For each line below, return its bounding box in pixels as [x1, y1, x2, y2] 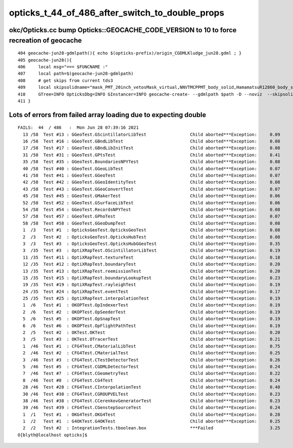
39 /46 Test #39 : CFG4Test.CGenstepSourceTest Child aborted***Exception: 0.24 [22, 405, 280, 410]
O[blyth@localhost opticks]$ [18, 432, 87, 438]
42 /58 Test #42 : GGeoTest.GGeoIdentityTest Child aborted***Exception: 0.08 [22, 180, 280, 185]
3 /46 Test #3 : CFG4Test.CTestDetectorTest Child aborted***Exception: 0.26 [22, 357, 280, 363]
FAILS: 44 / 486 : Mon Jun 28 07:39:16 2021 [18, 125, 139, 130]
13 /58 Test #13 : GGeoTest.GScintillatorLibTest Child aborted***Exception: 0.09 [22, 132, 280, 137]
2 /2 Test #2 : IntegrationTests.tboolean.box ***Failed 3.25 [22, 425, 280, 431]
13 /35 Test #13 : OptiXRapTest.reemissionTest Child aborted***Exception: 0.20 [22, 268, 280, 274]
